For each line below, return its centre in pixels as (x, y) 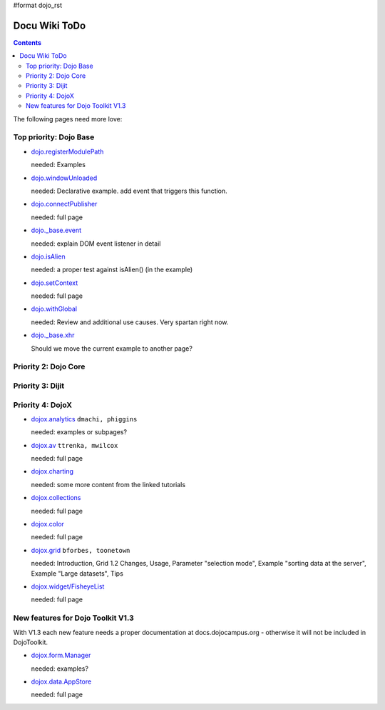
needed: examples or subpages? (79, 432)
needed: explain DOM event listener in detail (96, 244)
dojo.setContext (55, 283)
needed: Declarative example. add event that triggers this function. (129, 191)
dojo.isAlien (48, 256)
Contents (27, 42)
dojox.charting (52, 471)
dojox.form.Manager (61, 655)
